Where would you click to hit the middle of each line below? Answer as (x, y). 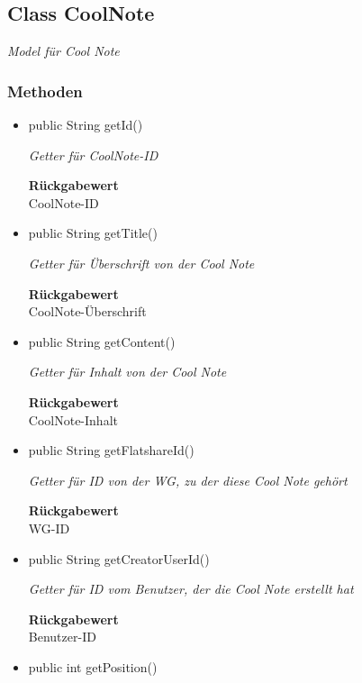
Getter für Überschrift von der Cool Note (141, 263)
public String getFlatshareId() (111, 450)
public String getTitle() (93, 233)
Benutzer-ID (62, 637)
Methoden (45, 91)
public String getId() (86, 125)
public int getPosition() (93, 666)
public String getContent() (102, 341)
